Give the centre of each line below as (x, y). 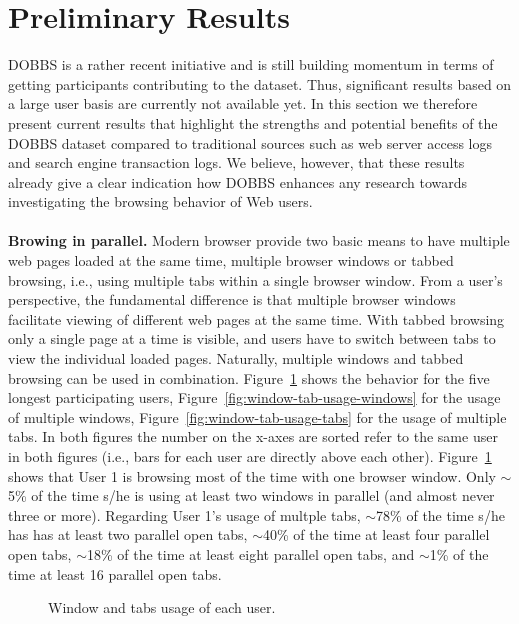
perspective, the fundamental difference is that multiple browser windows (232, 299)
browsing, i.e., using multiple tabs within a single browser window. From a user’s (255, 279)
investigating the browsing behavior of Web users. (160, 201)
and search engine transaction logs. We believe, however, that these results (236, 162)
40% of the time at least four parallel (376, 534)
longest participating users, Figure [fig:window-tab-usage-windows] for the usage (254, 397)
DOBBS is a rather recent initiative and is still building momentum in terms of (251, 64)
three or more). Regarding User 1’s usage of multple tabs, (184, 514)
